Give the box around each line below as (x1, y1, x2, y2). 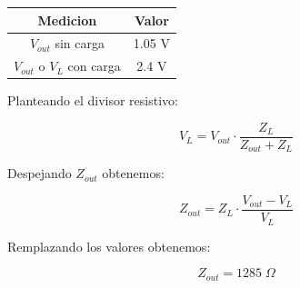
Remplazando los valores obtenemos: (7, 236, 211, 255)
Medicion (37, 10, 97, 29)
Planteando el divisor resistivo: (7, 91, 178, 110)
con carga (67, 56, 121, 75)
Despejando (7, 164, 72, 183)
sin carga (55, 34, 105, 53)
